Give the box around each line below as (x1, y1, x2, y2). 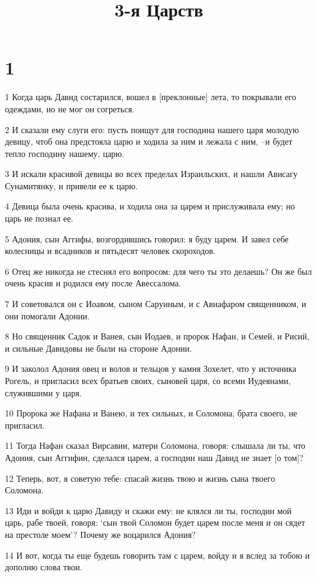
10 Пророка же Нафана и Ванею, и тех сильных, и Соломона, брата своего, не (5, 407, 297, 419)
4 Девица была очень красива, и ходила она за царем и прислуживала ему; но (5, 200, 295, 212)
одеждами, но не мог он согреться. (5, 102, 135, 115)
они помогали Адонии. (5, 309, 90, 322)
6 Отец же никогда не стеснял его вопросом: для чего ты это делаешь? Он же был (5, 264, 312, 277)
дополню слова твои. (5, 561, 82, 573)
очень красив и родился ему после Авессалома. (5, 277, 181, 289)
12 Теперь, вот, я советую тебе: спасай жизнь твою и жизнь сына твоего (5, 471, 275, 484)
